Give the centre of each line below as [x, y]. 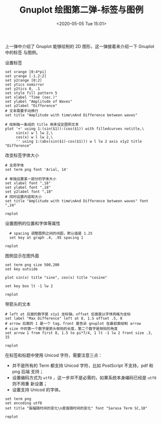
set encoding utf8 [24, 403]
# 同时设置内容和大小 [24, 197]
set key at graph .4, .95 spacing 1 [46, 238]
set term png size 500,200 [32, 265]
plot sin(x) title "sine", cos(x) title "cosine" [56, 277]
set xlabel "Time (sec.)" [31, 97]
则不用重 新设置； [30, 383]
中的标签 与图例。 [23, 52]
